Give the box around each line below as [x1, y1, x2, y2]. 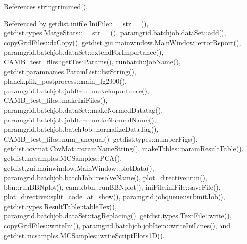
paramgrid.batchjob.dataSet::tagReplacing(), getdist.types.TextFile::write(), [4, 211, 232, 221]
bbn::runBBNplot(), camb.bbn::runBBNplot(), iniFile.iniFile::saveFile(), [4, 182, 220, 192]
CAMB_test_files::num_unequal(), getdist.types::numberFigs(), [4, 133, 198, 144]
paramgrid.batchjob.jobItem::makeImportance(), [4, 85, 149, 95]
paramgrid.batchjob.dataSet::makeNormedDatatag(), [4, 104, 163, 115]
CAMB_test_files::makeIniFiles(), [4, 95, 108, 105]
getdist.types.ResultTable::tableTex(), [4, 201, 117, 211]
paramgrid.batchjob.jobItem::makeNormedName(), [4, 114, 156, 124]
